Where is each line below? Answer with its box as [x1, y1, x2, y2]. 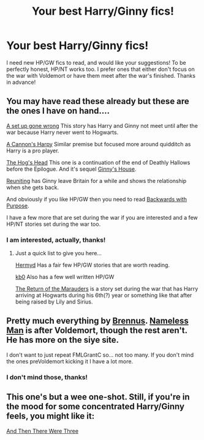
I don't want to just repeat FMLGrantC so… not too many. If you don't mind [6, 351, 194, 359]
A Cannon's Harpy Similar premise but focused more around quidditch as [6, 140, 191, 147]
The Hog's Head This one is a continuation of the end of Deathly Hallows [6, 158, 191, 166]
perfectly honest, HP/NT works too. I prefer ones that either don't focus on [6, 65, 195, 73]
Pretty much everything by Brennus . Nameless [6, 316, 189, 326]
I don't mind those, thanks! [6, 373, 88, 381]
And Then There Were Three [6, 427, 78, 434]
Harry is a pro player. [6, 147, 59, 154]
